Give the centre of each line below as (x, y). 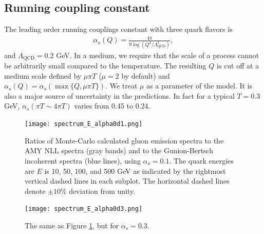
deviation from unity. (102, 191)
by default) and (146, 75)
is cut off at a (238, 66)
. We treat (121, 86)
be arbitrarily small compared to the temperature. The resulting (105, 66)
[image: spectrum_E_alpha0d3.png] (84, 209)
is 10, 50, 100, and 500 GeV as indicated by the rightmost (135, 170)
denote (35, 191)
